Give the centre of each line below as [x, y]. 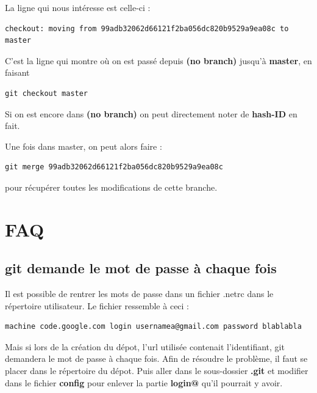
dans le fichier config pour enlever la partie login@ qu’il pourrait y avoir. [144, 382]
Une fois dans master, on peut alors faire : [84, 146]
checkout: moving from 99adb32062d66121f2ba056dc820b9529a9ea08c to [147, 28]
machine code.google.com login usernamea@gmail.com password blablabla [153, 327]
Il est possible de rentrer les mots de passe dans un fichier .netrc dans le [139, 294]
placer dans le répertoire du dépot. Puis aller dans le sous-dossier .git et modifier [157, 371]
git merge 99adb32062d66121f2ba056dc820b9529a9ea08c [114, 167]
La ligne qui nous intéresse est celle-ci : [78, 7]
